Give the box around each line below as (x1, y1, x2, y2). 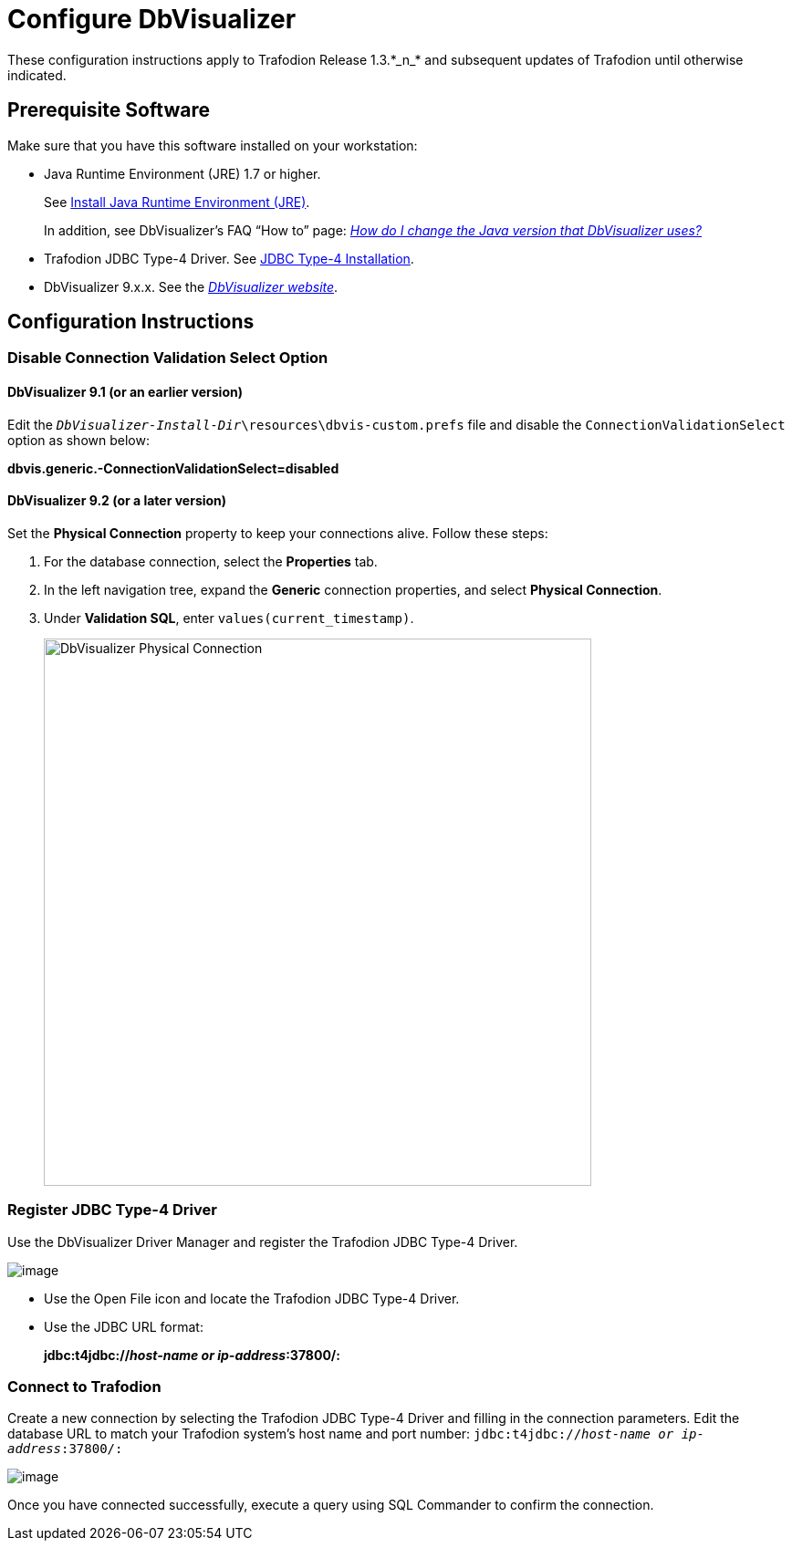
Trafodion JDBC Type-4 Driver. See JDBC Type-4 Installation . (44, 250, 414, 266)
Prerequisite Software (7, 99, 210, 122)
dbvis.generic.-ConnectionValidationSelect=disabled (7, 460, 339, 476)
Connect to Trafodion (7, 1377, 162, 1396)
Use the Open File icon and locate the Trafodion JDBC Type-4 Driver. (44, 1290, 460, 1306)
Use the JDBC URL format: (44, 1318, 203, 1335)
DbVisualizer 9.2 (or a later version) (7, 493, 227, 509)
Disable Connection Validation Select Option (7, 348, 328, 368)
